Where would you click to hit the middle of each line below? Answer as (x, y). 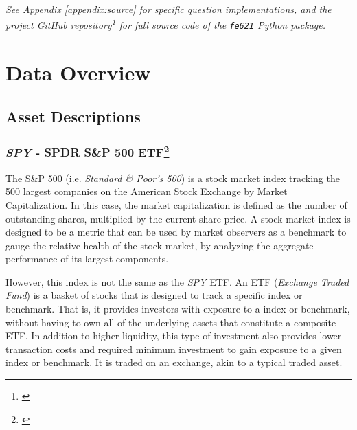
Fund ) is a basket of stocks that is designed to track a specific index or (154, 295)
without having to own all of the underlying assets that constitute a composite (171, 322)
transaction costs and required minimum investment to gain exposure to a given (174, 349)
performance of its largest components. (87, 259)
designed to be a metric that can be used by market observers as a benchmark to (176, 232)
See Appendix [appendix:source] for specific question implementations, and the (169, 9)
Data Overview (78, 72)
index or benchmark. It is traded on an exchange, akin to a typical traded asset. (174, 362)
